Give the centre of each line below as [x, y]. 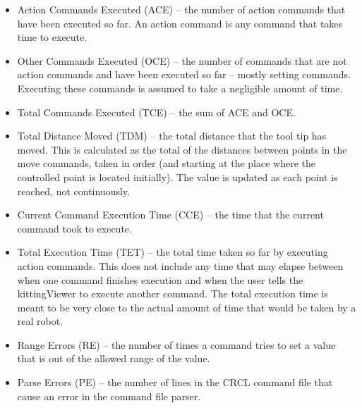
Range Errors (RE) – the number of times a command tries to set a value [176, 344]
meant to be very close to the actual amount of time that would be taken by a [187, 307]
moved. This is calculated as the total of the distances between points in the [182, 149]
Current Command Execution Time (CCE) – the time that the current [170, 215]
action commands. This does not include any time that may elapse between [180, 265]
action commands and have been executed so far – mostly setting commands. [184, 74]
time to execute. [52, 37]
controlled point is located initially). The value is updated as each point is [177, 177]
